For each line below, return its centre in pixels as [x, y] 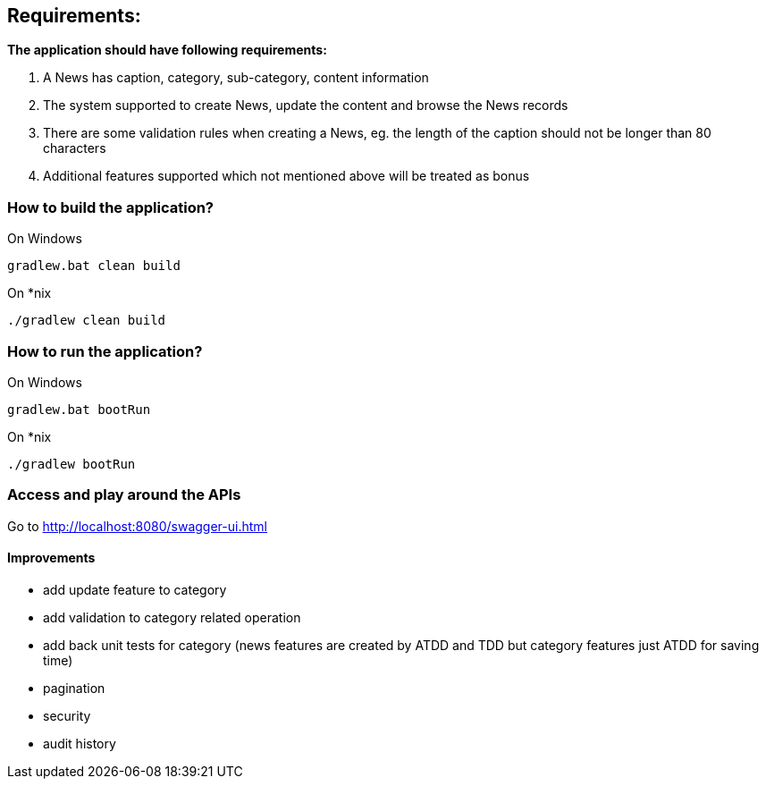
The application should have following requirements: [167, 50]
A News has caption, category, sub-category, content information [236, 78]
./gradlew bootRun [72, 464]
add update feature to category [135, 589]
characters [75, 148]
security [67, 715]
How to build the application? [111, 207]
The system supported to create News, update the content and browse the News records [306, 106]
